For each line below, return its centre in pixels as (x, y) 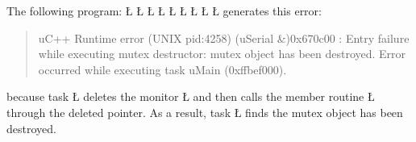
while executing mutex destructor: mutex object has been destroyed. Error (222, 54)
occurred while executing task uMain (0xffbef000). (162, 69)
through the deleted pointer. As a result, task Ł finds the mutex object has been (205, 112)
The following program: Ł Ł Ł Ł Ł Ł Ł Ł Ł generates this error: (164, 10)
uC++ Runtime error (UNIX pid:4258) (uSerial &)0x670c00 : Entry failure (224, 38)
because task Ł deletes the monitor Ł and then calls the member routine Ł (191, 96)
